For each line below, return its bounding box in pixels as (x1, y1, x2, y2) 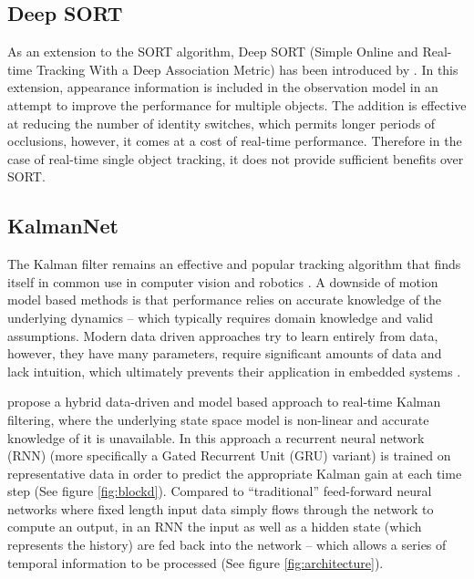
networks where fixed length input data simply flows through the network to (7, 499, 434, 518)
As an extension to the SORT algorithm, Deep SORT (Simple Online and (7, 42, 418, 61)
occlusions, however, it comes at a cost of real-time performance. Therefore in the (7, 131, 462, 150)
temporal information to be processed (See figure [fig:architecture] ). (7, 553, 384, 572)
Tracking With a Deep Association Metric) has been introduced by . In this (36, 59, 459, 78)
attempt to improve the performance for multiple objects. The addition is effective (7, 95, 467, 114)
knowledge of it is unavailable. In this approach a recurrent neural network (7, 428, 425, 447)
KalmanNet (7, 212, 118, 240)
